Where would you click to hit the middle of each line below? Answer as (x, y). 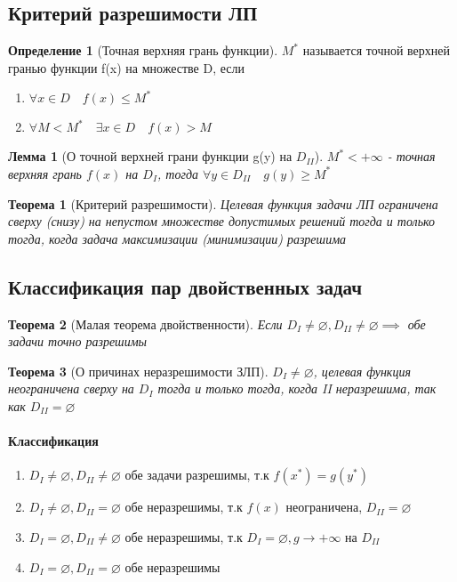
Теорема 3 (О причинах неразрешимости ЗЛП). (138, 371)
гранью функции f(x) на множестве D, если (127, 67)
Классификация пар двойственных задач (185, 286)
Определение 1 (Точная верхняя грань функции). (143, 50)
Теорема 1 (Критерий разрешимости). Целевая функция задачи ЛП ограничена (223, 203)
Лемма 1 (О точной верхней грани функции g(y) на (150, 156)
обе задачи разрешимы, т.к (197, 475)
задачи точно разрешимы (78, 341)
